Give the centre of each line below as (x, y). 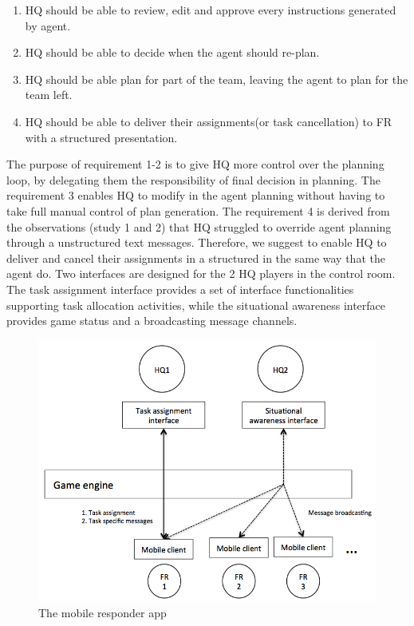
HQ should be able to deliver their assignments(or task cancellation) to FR (209, 121)
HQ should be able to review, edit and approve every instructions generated (211, 10)
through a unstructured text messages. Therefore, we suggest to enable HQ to (197, 242)
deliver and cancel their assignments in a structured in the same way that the (196, 258)
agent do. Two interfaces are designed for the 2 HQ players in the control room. (201, 273)
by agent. (48, 25)
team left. (49, 95)
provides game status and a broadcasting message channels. (152, 321)
